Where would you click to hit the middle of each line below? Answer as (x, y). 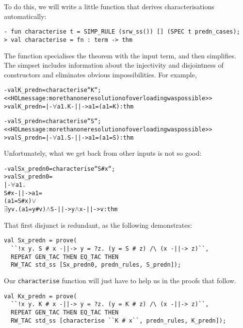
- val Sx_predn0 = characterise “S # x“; (60, 169)
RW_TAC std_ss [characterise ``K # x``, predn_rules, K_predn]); (119, 320)
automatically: (25, 16)
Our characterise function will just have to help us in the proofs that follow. (120, 280)
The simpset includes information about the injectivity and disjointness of (114, 65)
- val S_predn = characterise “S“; (53, 121)
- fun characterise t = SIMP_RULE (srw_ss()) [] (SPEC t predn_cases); (122, 32)
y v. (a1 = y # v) (27, 210)
